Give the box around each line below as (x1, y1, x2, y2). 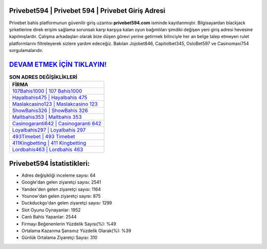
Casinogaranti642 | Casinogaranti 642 (12, 120, 101, 127)
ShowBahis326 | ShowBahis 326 (12, 107, 89, 114)
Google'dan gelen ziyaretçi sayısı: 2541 (21, 179, 101, 185)
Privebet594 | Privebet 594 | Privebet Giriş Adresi (9, 6, 166, 15)
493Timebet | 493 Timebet (12, 133, 75, 140)
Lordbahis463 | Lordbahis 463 (12, 146, 84, 153)
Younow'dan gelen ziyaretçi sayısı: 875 (21, 193, 101, 199)
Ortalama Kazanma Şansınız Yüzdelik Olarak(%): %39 (21, 228, 132, 234)
